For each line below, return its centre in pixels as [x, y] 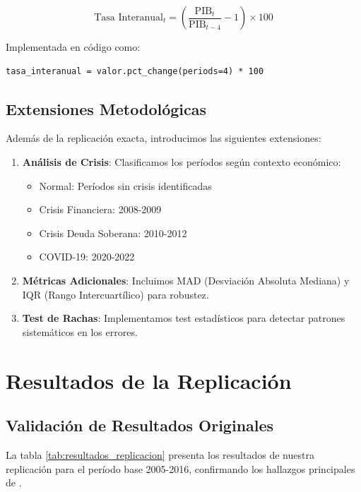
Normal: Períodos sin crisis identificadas [125, 185]
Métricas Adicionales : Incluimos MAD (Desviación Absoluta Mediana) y [186, 280]
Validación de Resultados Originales [140, 425]
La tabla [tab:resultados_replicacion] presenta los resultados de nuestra [160, 454]
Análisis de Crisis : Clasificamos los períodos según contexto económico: [182, 161]
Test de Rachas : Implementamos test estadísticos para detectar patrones [184, 318]
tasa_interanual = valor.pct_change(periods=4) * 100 [135, 71]
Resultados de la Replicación [149, 380]
